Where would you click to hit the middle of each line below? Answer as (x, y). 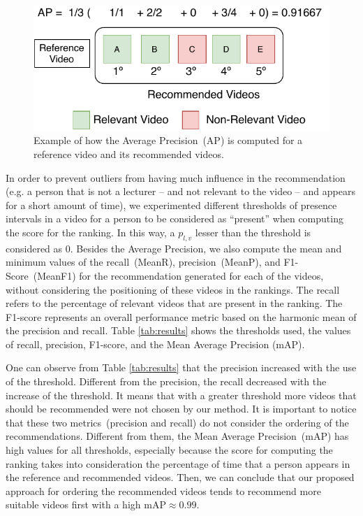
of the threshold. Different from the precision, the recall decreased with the (166, 381)
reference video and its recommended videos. (129, 153)
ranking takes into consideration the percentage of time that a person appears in (178, 463)
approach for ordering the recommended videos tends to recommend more (163, 490)
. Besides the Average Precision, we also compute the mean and (206, 248)
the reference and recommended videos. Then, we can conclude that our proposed (180, 477)
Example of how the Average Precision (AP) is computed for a (168, 140)
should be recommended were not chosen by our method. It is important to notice (181, 409)
